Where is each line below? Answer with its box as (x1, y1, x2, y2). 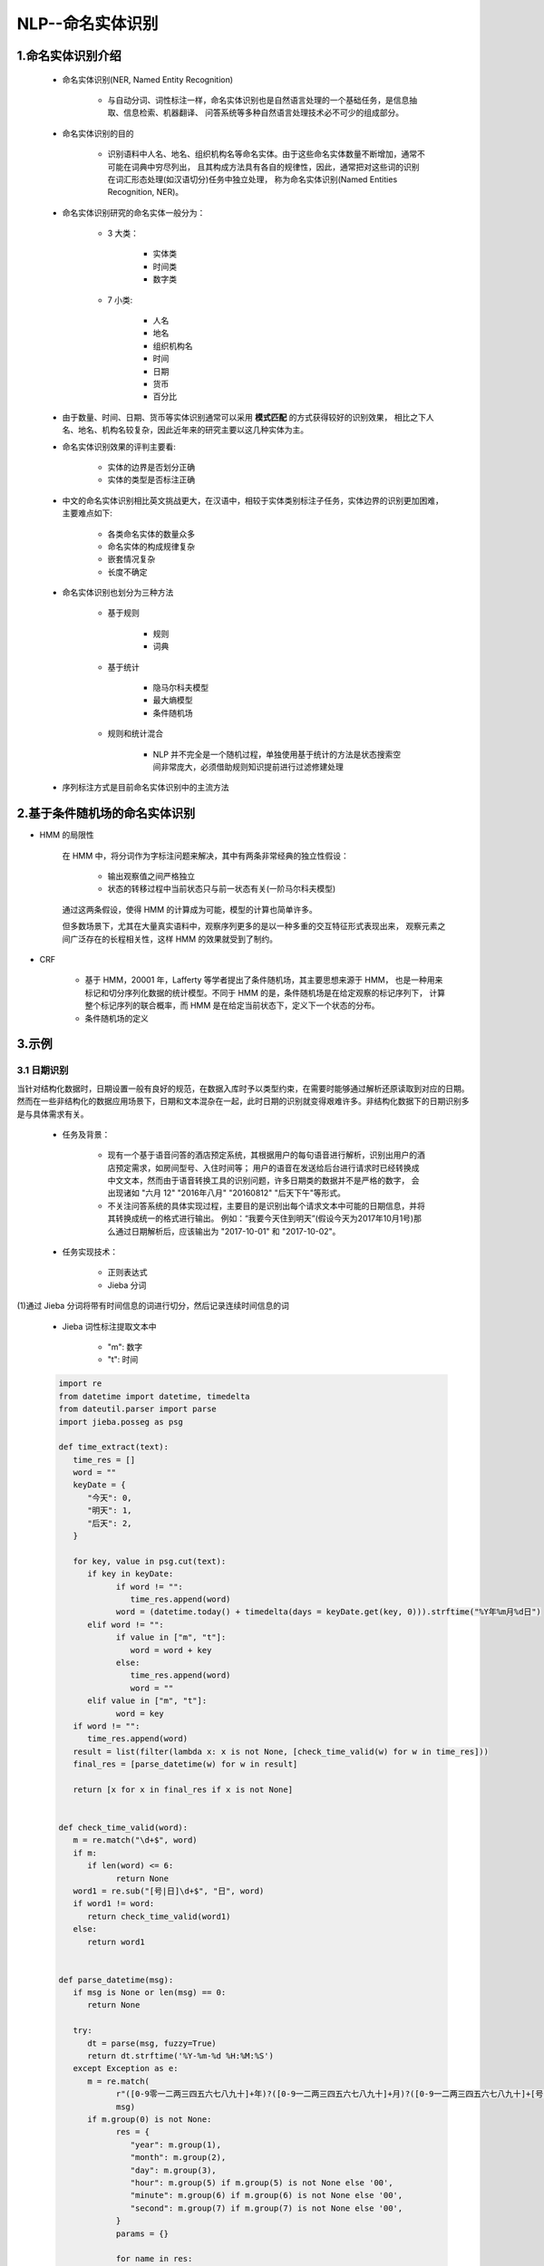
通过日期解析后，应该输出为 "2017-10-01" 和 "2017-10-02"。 (114, 1225, 341, 1236)
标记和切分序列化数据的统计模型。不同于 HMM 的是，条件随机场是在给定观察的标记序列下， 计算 (84, 987, 446, 998)
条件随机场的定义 (84, 1012, 149, 1023)
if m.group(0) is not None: (87, 2115, 212, 2125)
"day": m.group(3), (130, 2164, 217, 2175)
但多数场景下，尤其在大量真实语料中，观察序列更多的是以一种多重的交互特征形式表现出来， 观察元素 (62, 921, 438, 932)
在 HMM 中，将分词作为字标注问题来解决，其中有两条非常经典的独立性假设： (62, 850, 349, 861)
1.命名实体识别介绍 (16, 48, 122, 63)
